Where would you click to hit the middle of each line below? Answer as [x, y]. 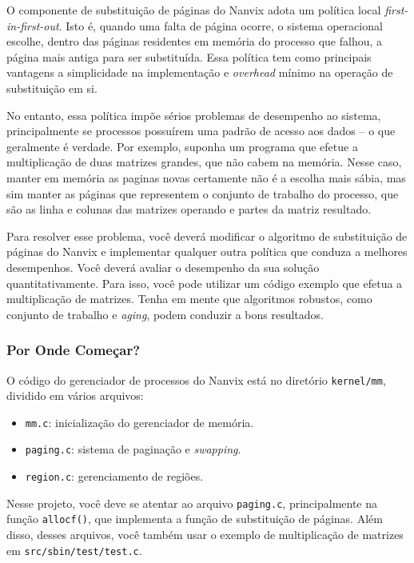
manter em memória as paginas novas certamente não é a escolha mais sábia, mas [206, 177]
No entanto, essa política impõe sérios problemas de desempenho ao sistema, [194, 115]
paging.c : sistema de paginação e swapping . [133, 449]
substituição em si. [52, 88]
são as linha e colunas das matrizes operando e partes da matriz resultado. [189, 209]
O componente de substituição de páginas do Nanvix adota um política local [194, 10]
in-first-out [33, 25]
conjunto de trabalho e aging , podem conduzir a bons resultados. [165, 314]
